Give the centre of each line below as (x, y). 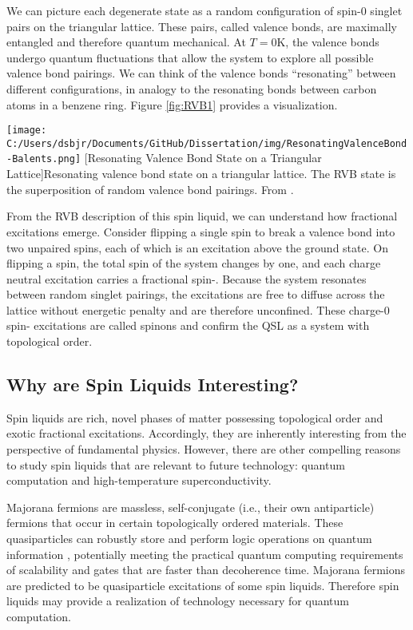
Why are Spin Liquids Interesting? (153, 384)
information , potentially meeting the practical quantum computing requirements (205, 554)
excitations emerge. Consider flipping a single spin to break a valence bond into (201, 231)
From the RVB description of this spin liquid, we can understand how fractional (202, 216)
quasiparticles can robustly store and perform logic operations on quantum (189, 539)
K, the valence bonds (328, 42)
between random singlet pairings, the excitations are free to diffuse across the (196, 294)
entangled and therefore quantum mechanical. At (126, 42)
